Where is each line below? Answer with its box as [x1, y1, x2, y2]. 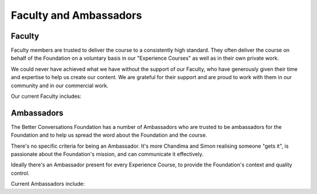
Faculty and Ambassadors [11, 9, 142, 22]
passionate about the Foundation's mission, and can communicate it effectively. [11, 151, 204, 158]
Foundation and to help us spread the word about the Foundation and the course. [11, 132, 208, 139]
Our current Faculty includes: [11, 93, 82, 100]
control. [11, 169, 30, 176]
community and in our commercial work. [11, 82, 109, 89]
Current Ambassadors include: [11, 181, 85, 188]
